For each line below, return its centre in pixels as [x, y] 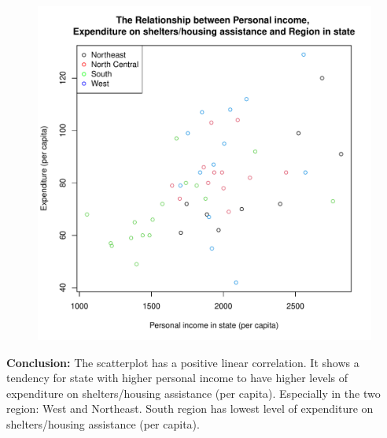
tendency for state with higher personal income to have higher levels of [177, 378]
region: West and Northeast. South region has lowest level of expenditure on [190, 408]
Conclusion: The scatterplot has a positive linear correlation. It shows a [183, 362]
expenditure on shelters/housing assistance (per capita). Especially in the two [193, 393]
